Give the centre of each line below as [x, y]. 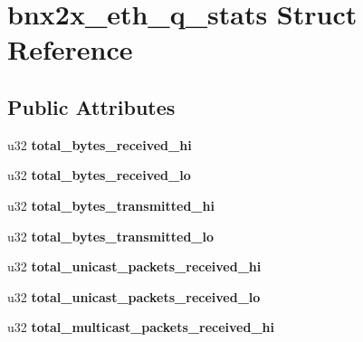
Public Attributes [91, 106]
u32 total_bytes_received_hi [100, 144]
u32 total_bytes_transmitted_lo [111, 236]
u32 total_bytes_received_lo [99, 175]
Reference [70, 49]
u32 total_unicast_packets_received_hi [134, 266]
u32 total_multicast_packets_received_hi [141, 327]
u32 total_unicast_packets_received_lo [134, 296]
